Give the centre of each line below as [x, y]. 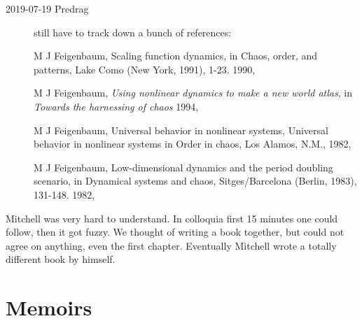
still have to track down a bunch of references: [133, 32]
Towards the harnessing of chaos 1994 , [116, 106]
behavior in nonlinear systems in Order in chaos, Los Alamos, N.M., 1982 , [193, 144]
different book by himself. [61, 259]
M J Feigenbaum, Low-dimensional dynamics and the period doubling [183, 167]
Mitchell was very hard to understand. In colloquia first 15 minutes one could [172, 218]
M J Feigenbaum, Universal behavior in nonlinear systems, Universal [181, 130]
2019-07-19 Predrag [47, 8]
